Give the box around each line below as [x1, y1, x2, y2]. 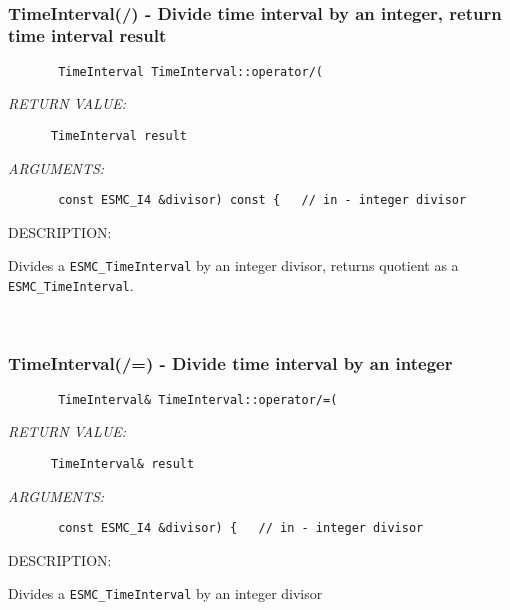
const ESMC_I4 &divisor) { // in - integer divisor [58, 521, 424, 536]
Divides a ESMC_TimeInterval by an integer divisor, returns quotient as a [8, 255, 459, 276]
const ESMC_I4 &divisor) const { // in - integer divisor [58, 193, 467, 208]
